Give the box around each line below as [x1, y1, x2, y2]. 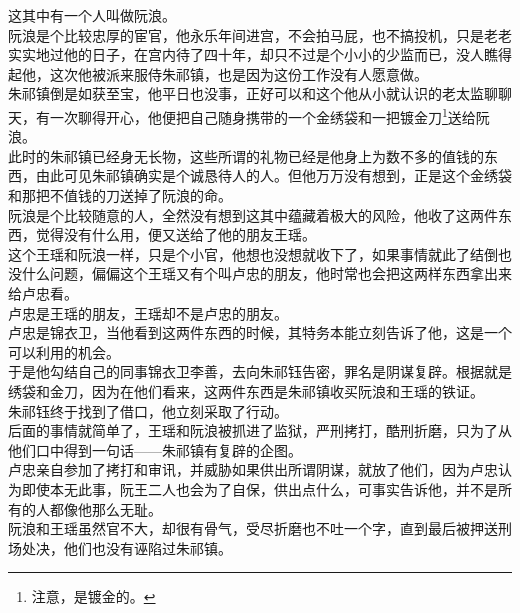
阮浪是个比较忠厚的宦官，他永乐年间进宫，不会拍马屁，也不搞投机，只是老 [8, 24, 498, 45]
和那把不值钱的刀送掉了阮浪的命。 [8, 185, 232, 205]
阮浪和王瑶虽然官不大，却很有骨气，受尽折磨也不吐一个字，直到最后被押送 [8, 518, 498, 539]
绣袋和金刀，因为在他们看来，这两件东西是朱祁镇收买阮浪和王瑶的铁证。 [8, 380, 484, 401]
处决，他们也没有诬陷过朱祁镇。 [21, 537, 232, 558]
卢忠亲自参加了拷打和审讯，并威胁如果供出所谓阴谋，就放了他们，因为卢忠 [8, 459, 498, 480]
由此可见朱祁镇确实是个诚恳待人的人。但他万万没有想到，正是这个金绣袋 [35, 165, 512, 186]
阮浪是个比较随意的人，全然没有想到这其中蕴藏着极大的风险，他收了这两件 [8, 204, 498, 225]
